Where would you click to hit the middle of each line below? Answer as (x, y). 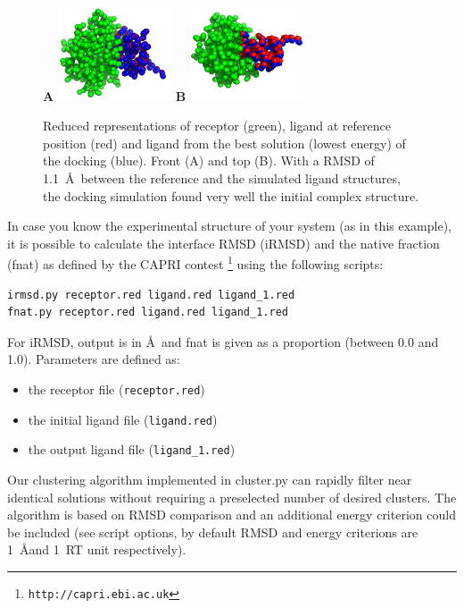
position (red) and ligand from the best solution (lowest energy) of (224, 143)
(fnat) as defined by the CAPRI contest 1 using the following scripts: (195, 263)
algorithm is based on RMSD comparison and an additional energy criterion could (232, 515)
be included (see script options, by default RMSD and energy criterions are (213, 532)
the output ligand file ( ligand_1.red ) (132, 449)
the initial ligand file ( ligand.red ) (123, 419)
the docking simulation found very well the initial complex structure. (231, 195)
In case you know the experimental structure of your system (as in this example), (229, 226)
